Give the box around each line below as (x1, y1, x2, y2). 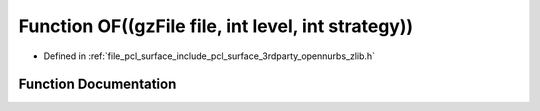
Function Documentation (18, 76, 177, 93)
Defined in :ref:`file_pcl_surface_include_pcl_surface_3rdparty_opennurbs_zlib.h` (43, 50, 375, 62)
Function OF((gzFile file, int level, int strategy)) (18, 15, 414, 37)
